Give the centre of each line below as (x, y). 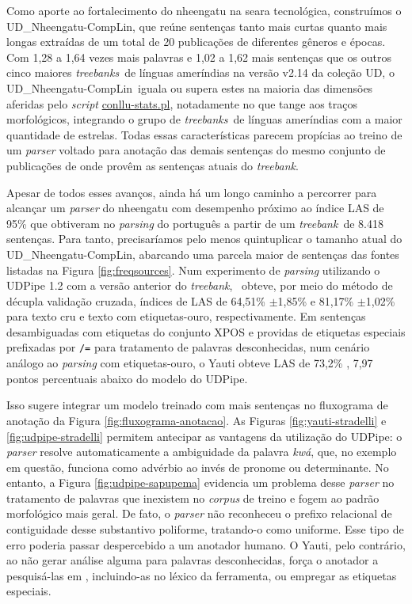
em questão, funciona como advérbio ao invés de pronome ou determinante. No (198, 467)
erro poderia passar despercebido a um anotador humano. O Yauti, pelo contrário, (206, 544)
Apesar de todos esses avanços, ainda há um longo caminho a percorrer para (192, 192)
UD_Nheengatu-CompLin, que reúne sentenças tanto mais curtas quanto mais (197, 26)
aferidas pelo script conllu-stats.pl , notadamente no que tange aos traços (182, 103)
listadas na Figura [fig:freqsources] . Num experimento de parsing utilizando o (193, 270)
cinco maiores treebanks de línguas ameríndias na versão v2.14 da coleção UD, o (200, 72)
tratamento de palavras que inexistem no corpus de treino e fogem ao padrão (193, 498)
